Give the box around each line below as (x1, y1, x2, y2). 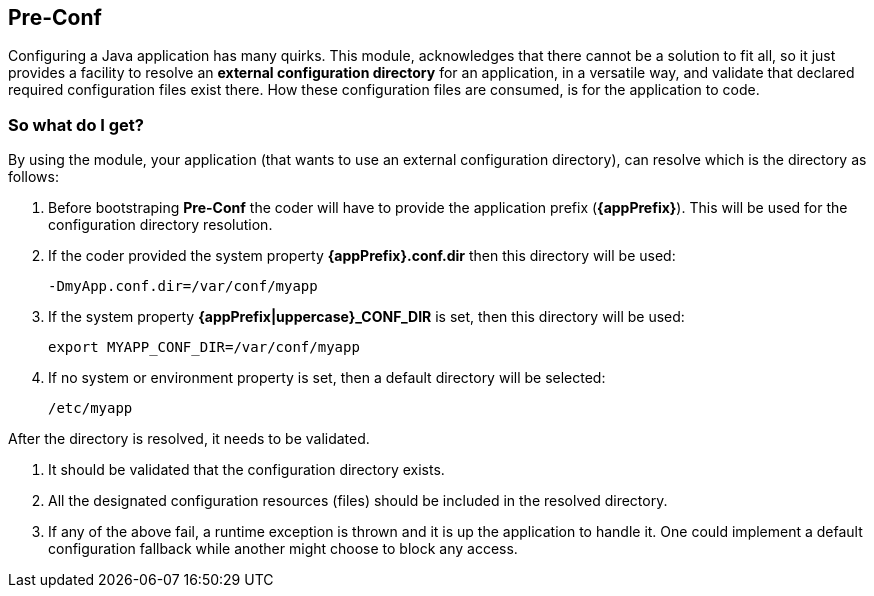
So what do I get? (8, 114, 144, 135)
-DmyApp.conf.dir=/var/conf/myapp (48, 278, 318, 295)
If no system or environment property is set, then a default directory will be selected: (48, 369, 606, 387)
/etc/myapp (48, 400, 133, 417)
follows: (8, 168, 59, 186)
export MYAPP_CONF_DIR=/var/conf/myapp (48, 339, 360, 356)
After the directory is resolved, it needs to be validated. (8, 430, 370, 448)
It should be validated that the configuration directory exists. (48, 461, 445, 479)
